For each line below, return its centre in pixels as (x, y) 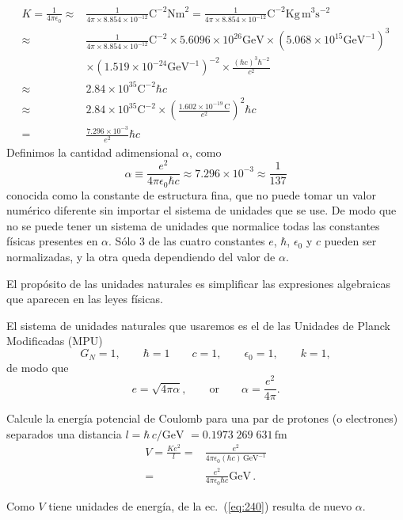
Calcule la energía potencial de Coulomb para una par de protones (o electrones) (202, 418)
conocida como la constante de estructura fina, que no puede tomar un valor (191, 194)
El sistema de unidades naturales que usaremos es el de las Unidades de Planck (198, 325)
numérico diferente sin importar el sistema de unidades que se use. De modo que (201, 210)
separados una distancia (64, 433)
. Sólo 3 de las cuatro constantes (187, 241)
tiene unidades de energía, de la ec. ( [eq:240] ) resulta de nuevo (200, 505)
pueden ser (350, 241)
